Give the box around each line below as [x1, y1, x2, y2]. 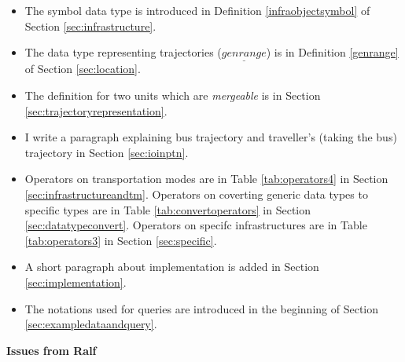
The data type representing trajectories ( [24, 44, 222, 60]
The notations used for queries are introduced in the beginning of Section [24, 300, 378, 316]
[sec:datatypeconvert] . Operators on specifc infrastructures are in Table [24, 217, 367, 233]
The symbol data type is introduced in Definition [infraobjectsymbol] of [24, 2, 370, 18]
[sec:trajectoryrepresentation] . [24, 102, 168, 119]
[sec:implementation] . [24, 273, 127, 290]
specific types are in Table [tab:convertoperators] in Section [24, 201, 311, 218]
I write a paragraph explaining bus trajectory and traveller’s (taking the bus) [24, 129, 397, 145]
